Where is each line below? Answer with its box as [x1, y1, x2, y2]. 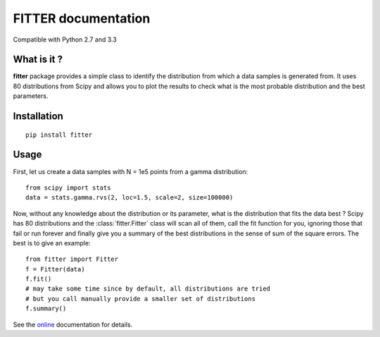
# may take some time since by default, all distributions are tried [25, 285, 271, 293]
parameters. [13, 92, 49, 100]
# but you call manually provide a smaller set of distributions [25, 295, 256, 302]
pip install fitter [25, 130, 93, 139]
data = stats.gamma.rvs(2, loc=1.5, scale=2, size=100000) [25, 194, 234, 202]
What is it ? [13, 54, 63, 66]
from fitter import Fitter [25, 255, 119, 264]
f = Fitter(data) [25, 265, 85, 273]
